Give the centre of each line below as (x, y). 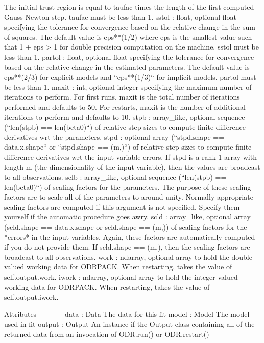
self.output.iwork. (31, 297)
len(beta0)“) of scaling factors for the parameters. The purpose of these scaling (128, 187)
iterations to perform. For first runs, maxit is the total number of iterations (122, 97)
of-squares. (21, 36)
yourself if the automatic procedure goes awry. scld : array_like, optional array (127, 217)
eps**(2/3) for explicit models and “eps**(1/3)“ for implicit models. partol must (130, 77)
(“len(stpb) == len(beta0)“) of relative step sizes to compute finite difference (125, 127)
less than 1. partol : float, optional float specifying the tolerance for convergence (129, 56)
